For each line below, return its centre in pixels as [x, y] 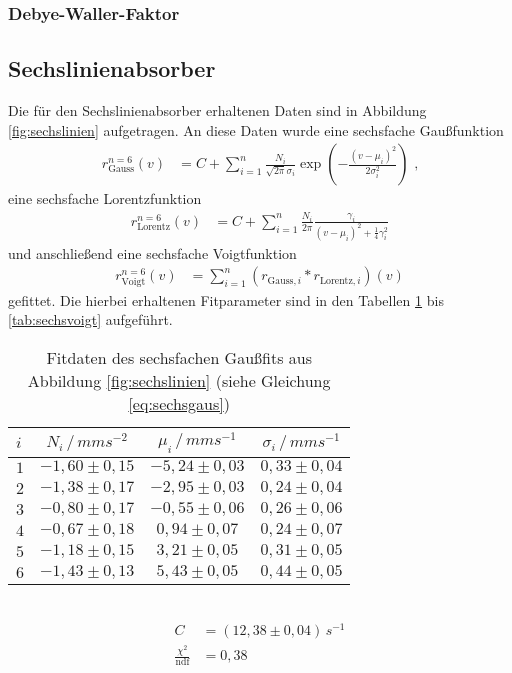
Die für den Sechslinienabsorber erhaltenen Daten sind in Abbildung [217, 110]
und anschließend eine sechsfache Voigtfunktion [152, 252]
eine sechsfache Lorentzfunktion [105, 198]
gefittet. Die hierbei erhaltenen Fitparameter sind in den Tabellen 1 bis [226, 299]
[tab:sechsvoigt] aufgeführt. [90, 319]
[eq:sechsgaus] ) [179, 403]
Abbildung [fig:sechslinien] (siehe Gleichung [179, 380]
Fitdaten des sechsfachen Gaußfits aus [179, 357]
